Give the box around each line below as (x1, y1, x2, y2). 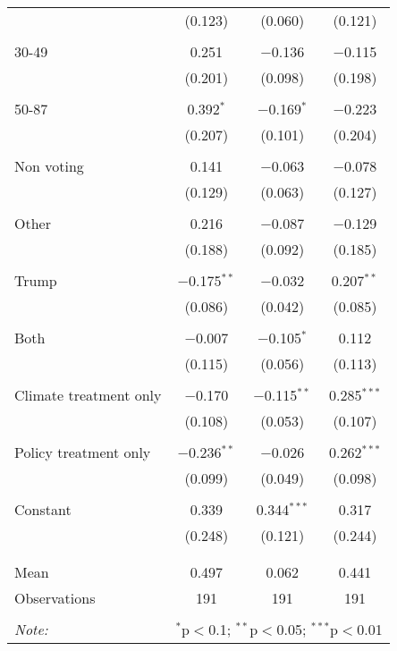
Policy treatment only (14, 442, 151, 462)
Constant (14, 499, 72, 520)
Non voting (14, 156, 84, 176)
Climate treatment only (14, 385, 162, 405)
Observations (14, 588, 96, 608)
